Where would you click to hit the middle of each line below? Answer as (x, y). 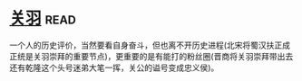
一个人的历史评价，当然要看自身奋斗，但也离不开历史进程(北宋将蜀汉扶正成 (150, 45)
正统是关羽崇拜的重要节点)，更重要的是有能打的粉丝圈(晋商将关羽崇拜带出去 (151, 56)
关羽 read (43, 18)
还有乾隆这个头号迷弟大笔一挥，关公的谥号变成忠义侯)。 (114, 67)
